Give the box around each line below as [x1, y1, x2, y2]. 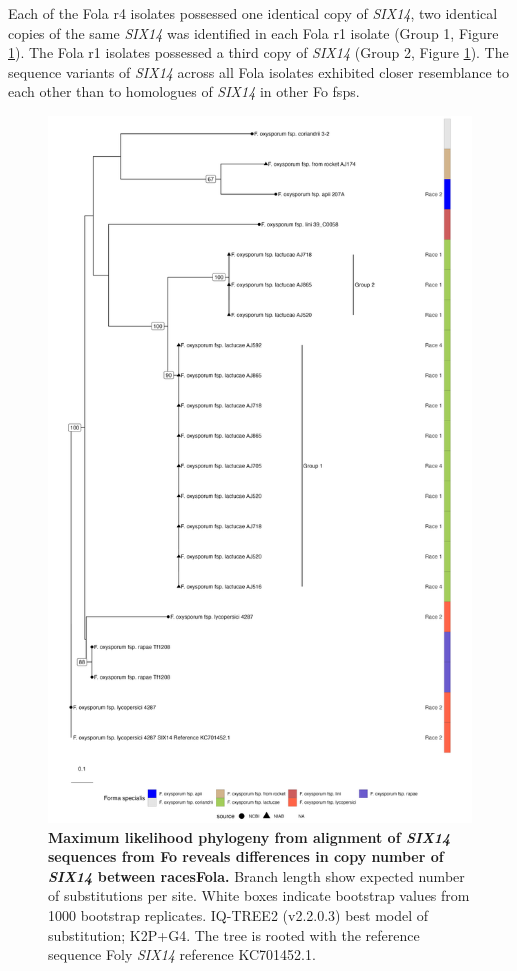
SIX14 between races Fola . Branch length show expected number [48, 865, 465, 886]
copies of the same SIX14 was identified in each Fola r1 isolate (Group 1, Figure [8, 22, 499, 43]
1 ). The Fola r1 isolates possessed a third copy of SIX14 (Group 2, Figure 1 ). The [8, 42, 509, 63]
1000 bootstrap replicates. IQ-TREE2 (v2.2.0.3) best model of [48, 905, 429, 926]
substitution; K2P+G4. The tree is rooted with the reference [48, 924, 420, 945]
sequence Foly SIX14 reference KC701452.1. [48, 944, 316, 965]
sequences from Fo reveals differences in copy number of [48, 846, 444, 867]
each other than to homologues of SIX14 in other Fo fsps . [8, 81, 360, 102]
